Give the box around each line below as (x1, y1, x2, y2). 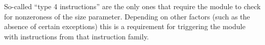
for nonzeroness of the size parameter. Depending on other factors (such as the (4, 11, 250, 21)
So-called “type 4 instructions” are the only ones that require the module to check (4, 1, 261, 11)
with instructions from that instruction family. (4, 31, 149, 41)
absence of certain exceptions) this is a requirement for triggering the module (4, 21, 246, 32)
